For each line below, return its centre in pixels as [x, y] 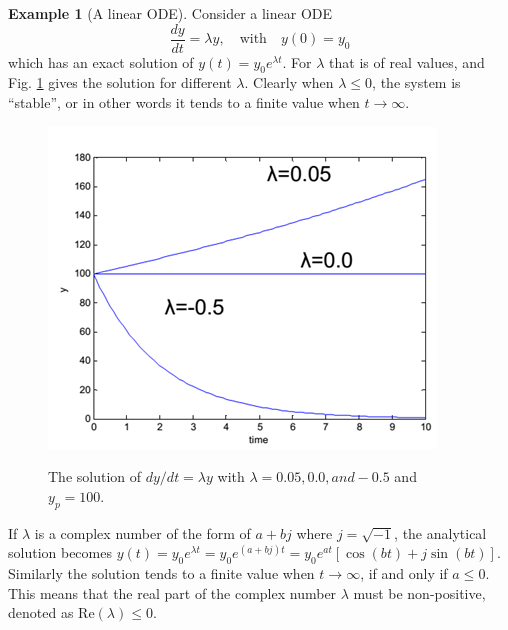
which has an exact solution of [101, 61]
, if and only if [404, 573]
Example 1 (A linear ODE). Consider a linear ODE [170, 13]
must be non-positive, [419, 592]
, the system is [416, 82]
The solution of [95, 476]
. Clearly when [289, 82]
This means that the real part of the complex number [172, 592]
